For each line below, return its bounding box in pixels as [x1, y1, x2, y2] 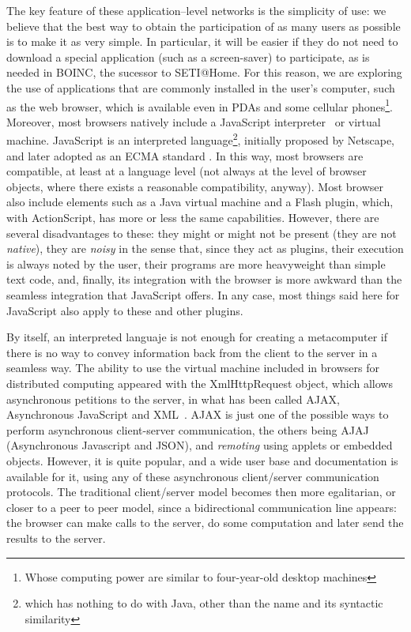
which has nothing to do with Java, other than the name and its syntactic [25, 595, 383, 611]
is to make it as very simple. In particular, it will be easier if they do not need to [6, 33, 398, 50]
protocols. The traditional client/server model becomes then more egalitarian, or [6, 483, 396, 500]
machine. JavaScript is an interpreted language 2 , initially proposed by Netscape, [6, 130, 395, 149]
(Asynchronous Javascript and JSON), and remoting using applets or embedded [6, 437, 393, 453]
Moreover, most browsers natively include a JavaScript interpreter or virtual [6, 113, 381, 130]
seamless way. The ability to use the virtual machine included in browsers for [6, 359, 379, 376]
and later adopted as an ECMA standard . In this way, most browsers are [6, 147, 364, 164]
